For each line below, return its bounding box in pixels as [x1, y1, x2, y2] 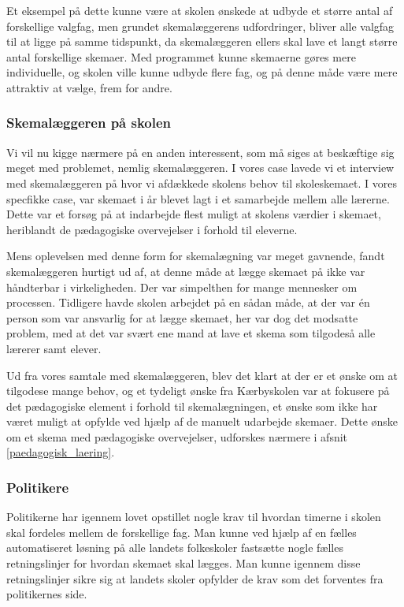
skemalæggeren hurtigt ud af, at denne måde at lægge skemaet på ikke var [6, 263, 365, 279]
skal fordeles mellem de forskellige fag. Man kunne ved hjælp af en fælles [6, 523, 357, 540]
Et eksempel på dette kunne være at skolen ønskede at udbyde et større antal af [6, 2, 393, 18]
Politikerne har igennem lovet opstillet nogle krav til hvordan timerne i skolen [6, 508, 381, 525]
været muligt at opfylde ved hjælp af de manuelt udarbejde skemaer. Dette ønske [6, 413, 398, 430]
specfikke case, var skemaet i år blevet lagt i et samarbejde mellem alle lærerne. [6, 190, 390, 207]
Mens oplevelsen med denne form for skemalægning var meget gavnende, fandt [6, 248, 385, 264]
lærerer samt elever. [6, 340, 102, 356]
